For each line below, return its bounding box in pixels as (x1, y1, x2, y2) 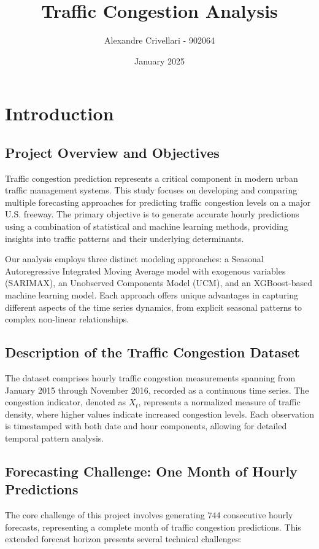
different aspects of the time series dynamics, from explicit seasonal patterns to (5, 300, 302, 313)
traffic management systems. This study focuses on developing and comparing (5, 184, 298, 197)
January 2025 (134, 54, 185, 67)
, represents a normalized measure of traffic (138, 395, 301, 408)
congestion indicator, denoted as (5, 395, 126, 408)
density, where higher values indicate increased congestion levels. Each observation (5, 407, 315, 420)
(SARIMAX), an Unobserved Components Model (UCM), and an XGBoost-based (5, 276, 312, 289)
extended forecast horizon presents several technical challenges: (5, 532, 242, 545)
